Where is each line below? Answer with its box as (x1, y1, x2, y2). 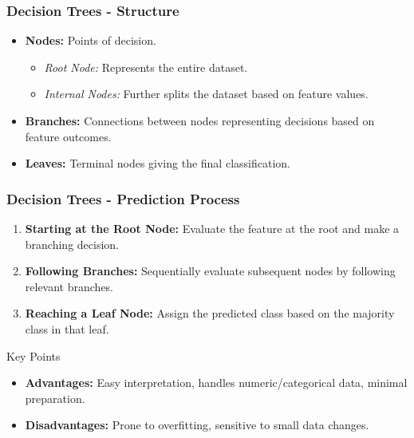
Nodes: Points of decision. (25, 32, 156, 49)
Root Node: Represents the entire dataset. (44, 58, 248, 75)
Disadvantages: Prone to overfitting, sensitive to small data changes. (25, 416, 369, 433)
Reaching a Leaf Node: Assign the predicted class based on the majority (25, 305, 395, 322)
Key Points (6, 347, 61, 364)
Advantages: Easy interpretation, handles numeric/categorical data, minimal (25, 374, 408, 391)
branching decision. (25, 235, 119, 252)
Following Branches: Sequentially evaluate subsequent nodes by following (25, 262, 396, 279)
